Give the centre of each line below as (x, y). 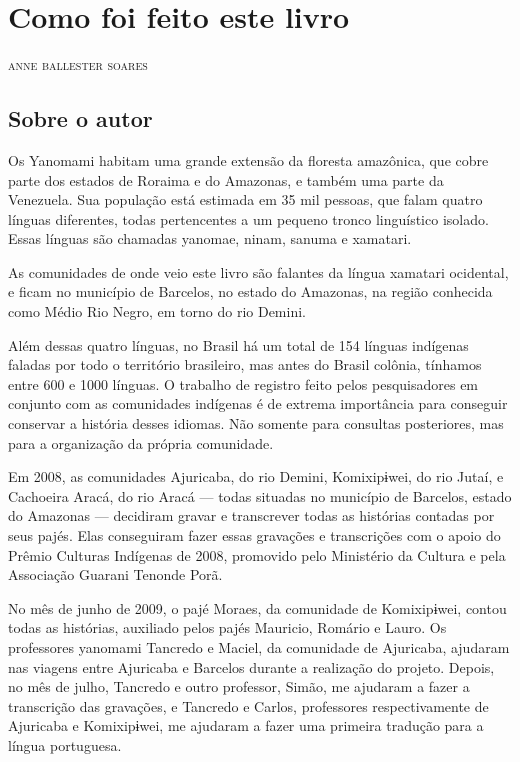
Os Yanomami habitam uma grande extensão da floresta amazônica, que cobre (248, 159)
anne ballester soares (78, 64)
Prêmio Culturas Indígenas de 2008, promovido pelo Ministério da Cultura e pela (257, 554)
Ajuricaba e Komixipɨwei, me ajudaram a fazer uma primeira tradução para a (246, 725)
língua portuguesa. (65, 744)
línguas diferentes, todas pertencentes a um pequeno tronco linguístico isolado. (248, 218)
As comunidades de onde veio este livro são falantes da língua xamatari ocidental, (258, 271)
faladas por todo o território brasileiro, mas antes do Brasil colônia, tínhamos (245, 364)
